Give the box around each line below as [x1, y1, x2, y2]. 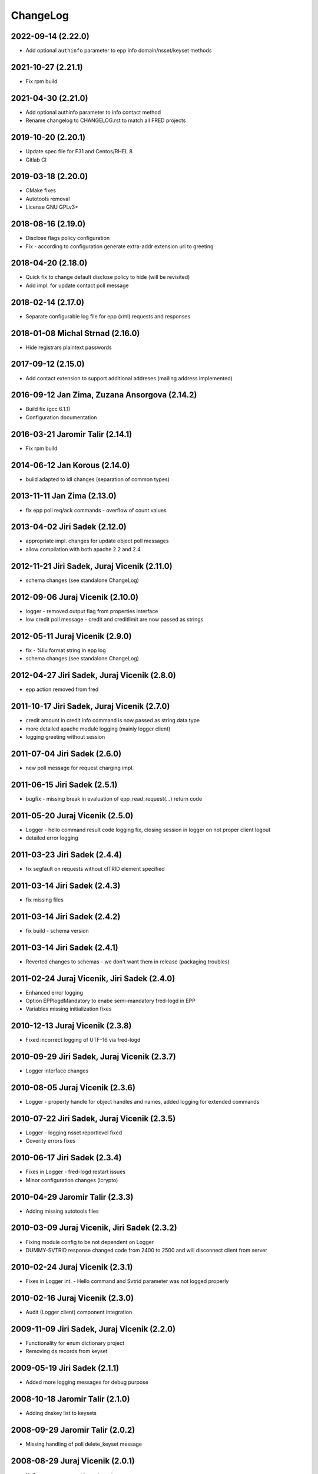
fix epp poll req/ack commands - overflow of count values [25, 506, 167, 514]
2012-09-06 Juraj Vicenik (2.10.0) [11, 592, 138, 602]
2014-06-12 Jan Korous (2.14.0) [11, 460, 131, 470]
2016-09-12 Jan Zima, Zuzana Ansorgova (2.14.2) [11, 390, 197, 400]
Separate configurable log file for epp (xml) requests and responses [25, 312, 191, 320]
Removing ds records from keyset [25, 1348, 108, 1355]
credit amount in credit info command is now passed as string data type [25, 717, 200, 724]
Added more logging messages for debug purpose [25, 1378, 148, 1386]
